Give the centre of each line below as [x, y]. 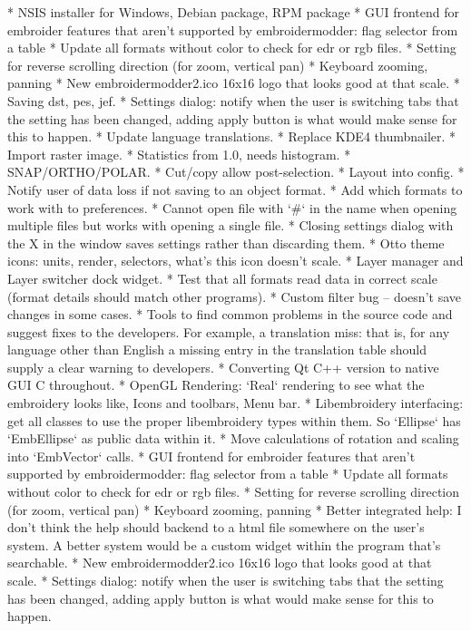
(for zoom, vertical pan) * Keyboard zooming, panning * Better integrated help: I [235, 509]
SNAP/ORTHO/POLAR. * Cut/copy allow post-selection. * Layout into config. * [236, 172]
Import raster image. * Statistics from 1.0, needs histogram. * [179, 154]
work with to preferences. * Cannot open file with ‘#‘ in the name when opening [232, 207]
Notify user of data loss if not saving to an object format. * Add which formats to [235, 189]
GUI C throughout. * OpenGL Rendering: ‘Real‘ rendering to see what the [216, 385]
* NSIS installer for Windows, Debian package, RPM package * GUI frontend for [234, 12]
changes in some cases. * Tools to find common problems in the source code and [230, 314]
